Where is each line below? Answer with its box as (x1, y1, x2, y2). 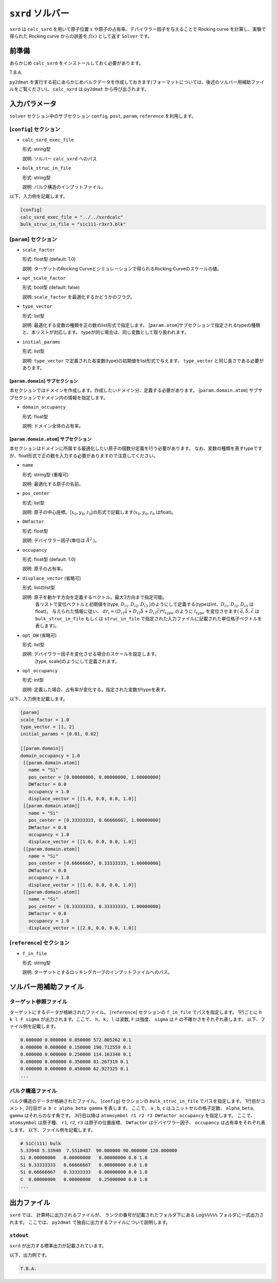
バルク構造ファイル (9, 1087, 57, 1094)
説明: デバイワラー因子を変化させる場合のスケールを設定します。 (22, 651, 160, 657)
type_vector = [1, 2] (20, 724, 75, 730)
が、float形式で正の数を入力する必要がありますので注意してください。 (9, 452, 159, 459)
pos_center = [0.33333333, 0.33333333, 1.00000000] (28, 903, 161, 909)
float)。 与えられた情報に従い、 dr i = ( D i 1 (35, 608, 125, 616)
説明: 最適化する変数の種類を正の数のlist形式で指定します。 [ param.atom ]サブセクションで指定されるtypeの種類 (22, 322, 261, 328)
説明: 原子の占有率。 (22, 566, 66, 572)
